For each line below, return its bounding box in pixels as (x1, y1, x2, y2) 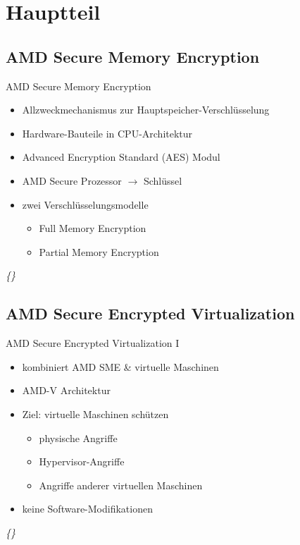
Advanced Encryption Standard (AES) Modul (22, 149, 220, 164)
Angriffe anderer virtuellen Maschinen (39, 477, 203, 492)
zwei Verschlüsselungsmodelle (22, 197, 149, 212)
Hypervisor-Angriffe (39, 454, 125, 469)
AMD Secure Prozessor (22, 173, 122, 188)
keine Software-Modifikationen (22, 501, 153, 516)
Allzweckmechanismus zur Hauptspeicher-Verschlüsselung (22, 102, 270, 117)
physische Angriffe (39, 430, 118, 445)
